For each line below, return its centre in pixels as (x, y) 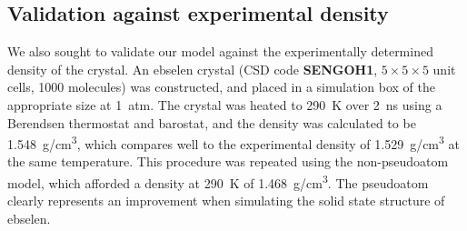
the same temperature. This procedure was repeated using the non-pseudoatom (228, 161)
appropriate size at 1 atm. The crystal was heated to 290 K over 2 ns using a (225, 104)
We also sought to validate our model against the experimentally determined (220, 51)
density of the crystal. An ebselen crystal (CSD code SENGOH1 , (193, 69)
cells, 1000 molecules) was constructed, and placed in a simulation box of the (221, 87)
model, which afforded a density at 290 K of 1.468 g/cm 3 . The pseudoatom (218, 181)
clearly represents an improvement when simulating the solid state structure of (226, 201)
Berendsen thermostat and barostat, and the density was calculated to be (212, 122)
